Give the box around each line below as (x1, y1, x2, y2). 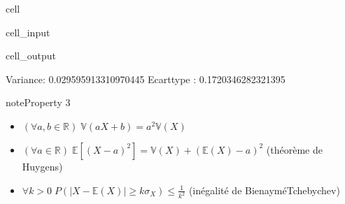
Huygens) (22, 159, 63, 173)
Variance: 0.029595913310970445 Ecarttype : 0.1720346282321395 (6, 71, 286, 86)
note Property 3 (6, 95, 71, 110)
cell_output (6, 48, 56, 63)
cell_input (6, 24, 50, 39)
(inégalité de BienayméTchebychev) (188, 182, 340, 197)
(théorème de (266, 142, 323, 156)
